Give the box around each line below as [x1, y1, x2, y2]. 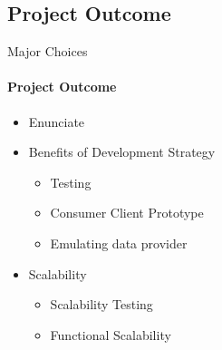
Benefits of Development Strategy [28, 142, 216, 161]
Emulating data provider [50, 233, 188, 252]
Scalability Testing [50, 295, 153, 314]
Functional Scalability [50, 325, 171, 344]
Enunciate [28, 112, 85, 131]
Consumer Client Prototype [50, 203, 204, 222]
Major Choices [7, 42, 88, 61]
